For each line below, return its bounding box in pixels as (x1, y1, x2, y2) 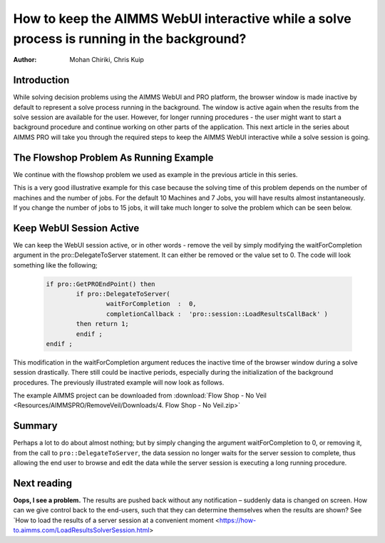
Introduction (13, 74, 70, 86)
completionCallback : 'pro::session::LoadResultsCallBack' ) (106, 310, 328, 318)
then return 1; (76, 320, 130, 328)
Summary (13, 420, 58, 432)
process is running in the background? (13, 31, 247, 46)
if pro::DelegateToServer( (76, 290, 170, 298)
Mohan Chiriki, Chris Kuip (69, 56, 144, 64)
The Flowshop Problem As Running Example (13, 151, 214, 163)
